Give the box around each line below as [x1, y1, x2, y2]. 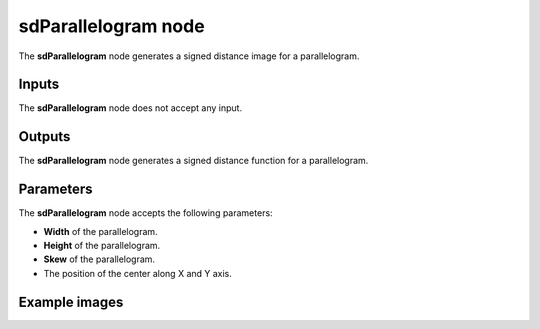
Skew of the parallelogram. [43, 253, 155, 265]
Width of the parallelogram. [43, 225, 159, 237]
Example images [18, 293, 124, 310]
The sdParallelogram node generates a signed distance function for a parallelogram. [18, 155, 369, 167]
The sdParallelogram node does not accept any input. [18, 102, 243, 114]
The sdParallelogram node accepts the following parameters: [18, 207, 274, 219]
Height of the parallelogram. [43, 240, 161, 252]
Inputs [18, 76, 60, 93]
